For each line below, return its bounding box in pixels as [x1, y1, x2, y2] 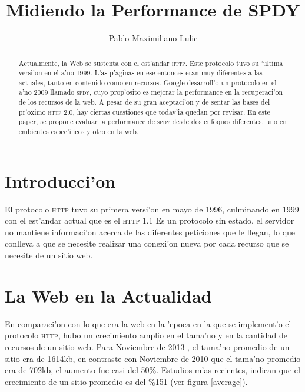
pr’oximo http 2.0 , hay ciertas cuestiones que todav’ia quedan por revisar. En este [18, 107, 270, 117]
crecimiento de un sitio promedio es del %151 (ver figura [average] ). [5, 375, 248, 387]
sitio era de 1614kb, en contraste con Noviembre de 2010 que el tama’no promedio [5, 352, 301, 364]
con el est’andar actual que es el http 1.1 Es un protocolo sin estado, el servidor [5, 214, 294, 227]
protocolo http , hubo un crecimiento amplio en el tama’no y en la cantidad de [5, 329, 287, 341]
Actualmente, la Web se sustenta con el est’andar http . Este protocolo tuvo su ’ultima [18, 58, 283, 68]
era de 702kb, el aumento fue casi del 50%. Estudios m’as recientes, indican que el [5, 364, 300, 376]
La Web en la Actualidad [5, 283, 212, 307]
